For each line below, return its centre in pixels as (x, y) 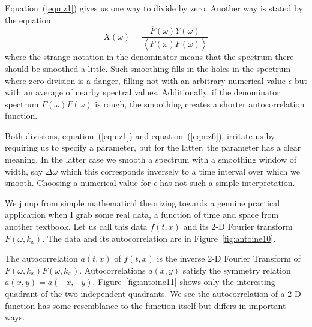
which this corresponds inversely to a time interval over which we (180, 171)
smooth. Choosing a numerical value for (78, 183)
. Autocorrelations (112, 270)
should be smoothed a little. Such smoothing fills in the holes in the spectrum (148, 68)
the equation (28, 19)
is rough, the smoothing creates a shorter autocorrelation (200, 103)
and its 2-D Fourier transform (238, 226)
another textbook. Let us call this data (76, 226)
